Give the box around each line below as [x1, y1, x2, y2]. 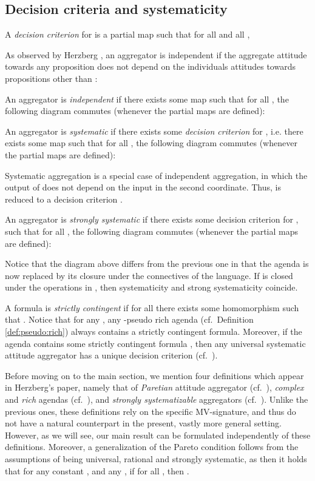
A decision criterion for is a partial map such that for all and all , [5, 28, 250, 41]
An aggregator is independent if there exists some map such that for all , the [5, 92, 289, 105]
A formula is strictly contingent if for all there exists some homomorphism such [5, 301, 299, 314]
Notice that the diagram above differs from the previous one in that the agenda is [5, 257, 309, 270]
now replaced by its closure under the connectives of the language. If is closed [5, 269, 293, 281]
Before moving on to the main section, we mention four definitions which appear [5, 369, 304, 382]
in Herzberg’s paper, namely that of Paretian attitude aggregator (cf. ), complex [5, 381, 304, 394]
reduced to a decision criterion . [5, 192, 123, 205]
